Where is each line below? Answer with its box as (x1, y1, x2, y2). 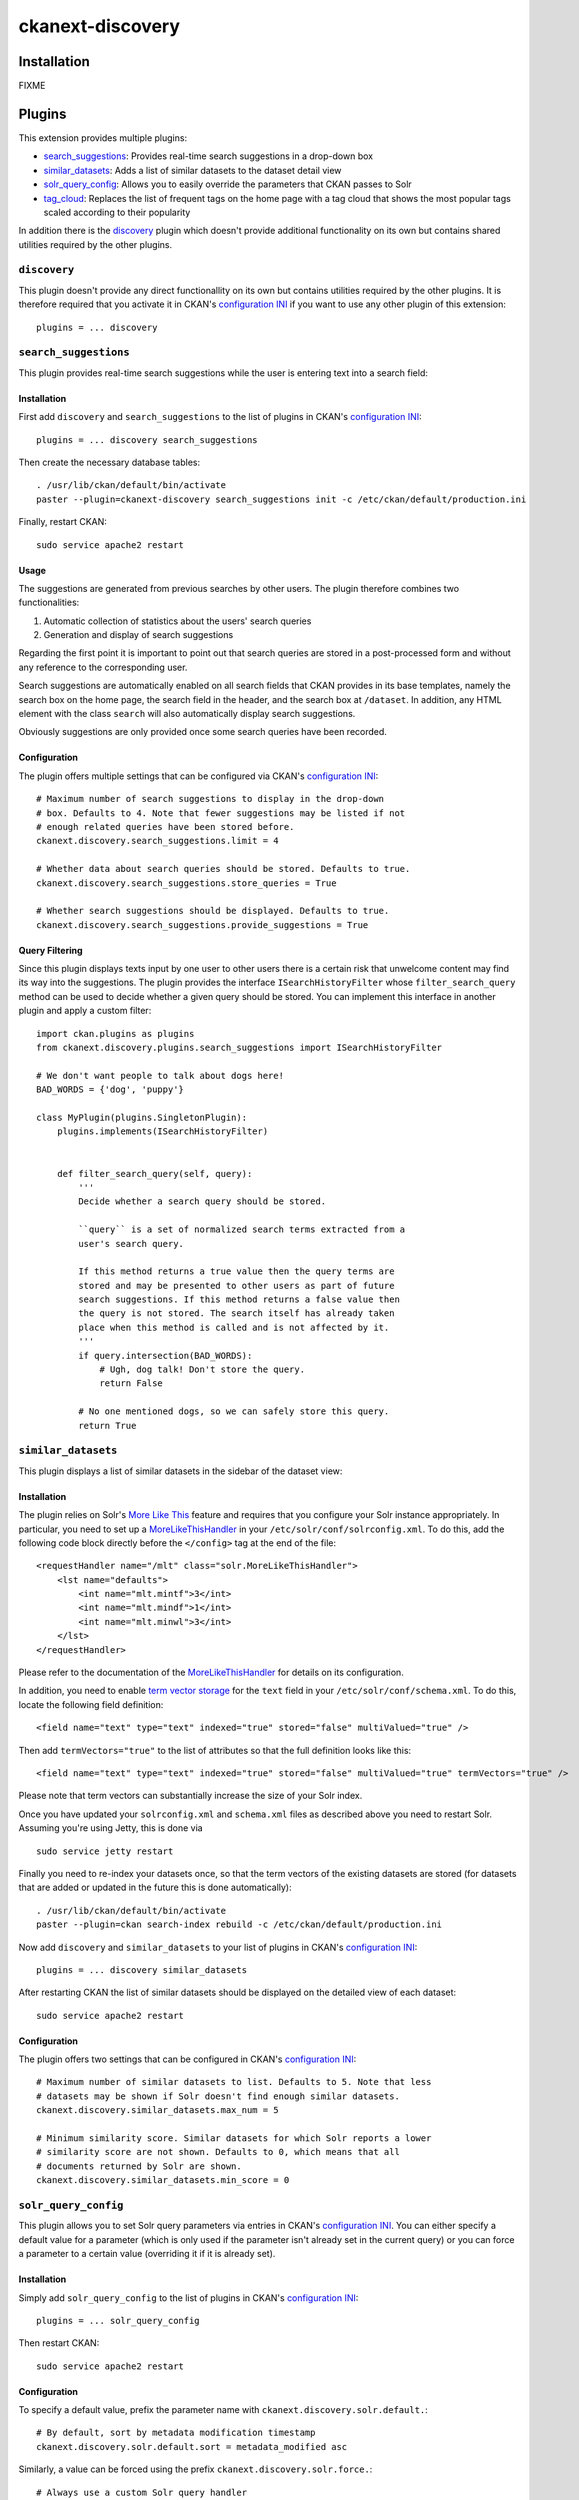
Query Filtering (18, 944, 84, 956)
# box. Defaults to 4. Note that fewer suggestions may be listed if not (36, 807, 406, 819)
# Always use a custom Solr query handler (36, 2486, 248, 2498)
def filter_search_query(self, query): (56, 1168, 253, 1179)
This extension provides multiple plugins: (18, 131, 188, 144)
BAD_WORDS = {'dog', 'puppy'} (36, 1084, 185, 1095)
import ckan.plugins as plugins (36, 1028, 195, 1039)
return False (99, 1378, 164, 1389)
